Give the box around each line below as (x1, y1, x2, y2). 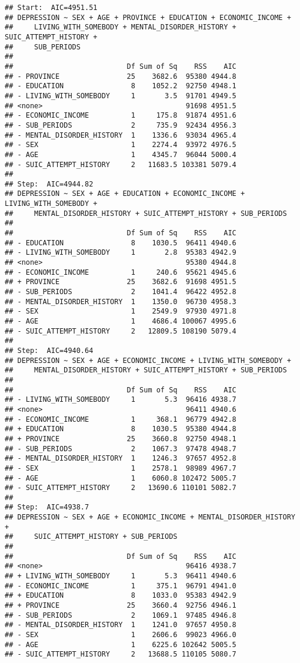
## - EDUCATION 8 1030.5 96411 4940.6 (5, 238, 236, 247)
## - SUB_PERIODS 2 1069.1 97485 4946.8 (5, 611, 236, 619)
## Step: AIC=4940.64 (5, 346, 94, 355)
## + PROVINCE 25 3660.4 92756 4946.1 (5, 601, 236, 610)
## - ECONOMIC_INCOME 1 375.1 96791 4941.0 (5, 581, 236, 590)
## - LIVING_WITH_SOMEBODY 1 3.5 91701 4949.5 (5, 91, 236, 100)
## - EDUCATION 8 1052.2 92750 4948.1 (5, 82, 236, 91)
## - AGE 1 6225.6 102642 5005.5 (5, 640, 236, 649)
